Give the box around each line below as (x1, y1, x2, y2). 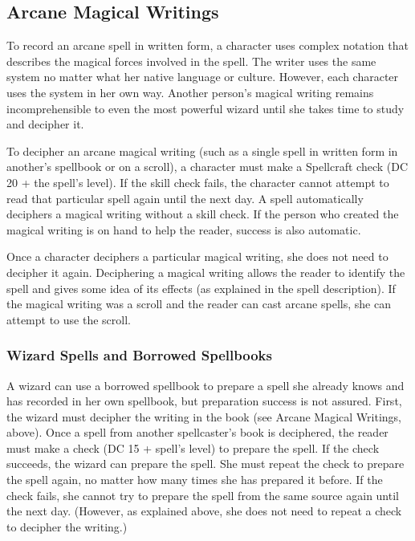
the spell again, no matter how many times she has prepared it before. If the (6, 471, 383, 488)
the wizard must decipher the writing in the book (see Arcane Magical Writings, (6, 408, 401, 425)
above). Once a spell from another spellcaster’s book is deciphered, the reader (6, 424, 389, 441)
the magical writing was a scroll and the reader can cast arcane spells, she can (6, 295, 391, 312)
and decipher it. (6, 116, 84, 132)
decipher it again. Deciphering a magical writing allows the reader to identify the (6, 263, 405, 280)
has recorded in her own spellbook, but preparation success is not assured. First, (6, 393, 402, 409)
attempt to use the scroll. (6, 311, 131, 327)
